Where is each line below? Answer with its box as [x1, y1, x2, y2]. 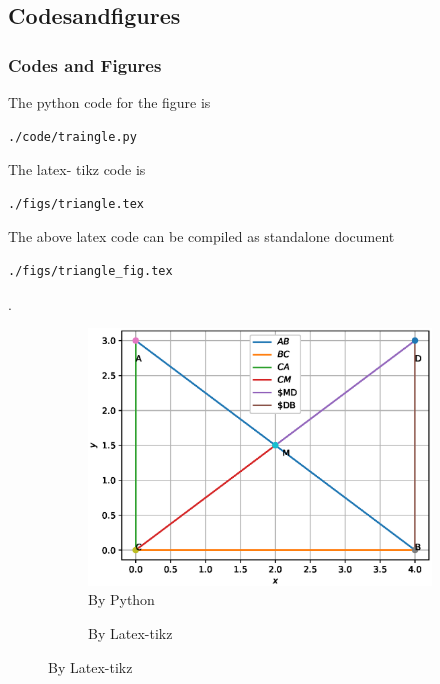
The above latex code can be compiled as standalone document [8, 226, 395, 247]
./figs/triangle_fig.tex [8, 263, 173, 278]
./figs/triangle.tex [8, 196, 145, 211]
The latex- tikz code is [8, 159, 146, 180]
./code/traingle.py [8, 129, 137, 144]
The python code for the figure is [8, 92, 211, 112]
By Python [88, 589, 155, 610]
